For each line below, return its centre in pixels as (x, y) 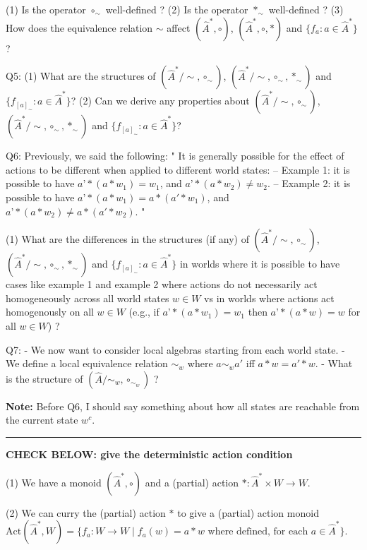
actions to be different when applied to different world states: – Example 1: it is (178, 169)
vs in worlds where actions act (269, 298)
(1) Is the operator (46, 9)
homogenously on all (50, 312)
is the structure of (44, 378)
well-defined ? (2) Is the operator (177, 9)
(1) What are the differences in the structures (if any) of (127, 239)
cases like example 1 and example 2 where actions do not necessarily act (162, 284)
